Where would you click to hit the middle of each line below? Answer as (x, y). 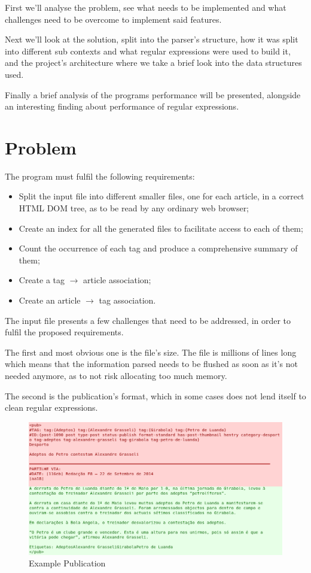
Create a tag (42, 280)
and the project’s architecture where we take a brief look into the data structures (153, 63)
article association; (117, 280)
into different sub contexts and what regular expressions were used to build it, (148, 51)
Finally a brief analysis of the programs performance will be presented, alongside (153, 94)
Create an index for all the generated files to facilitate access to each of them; (161, 228)
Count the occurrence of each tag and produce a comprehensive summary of (158, 248)
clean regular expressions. (51, 407)
